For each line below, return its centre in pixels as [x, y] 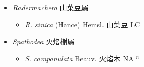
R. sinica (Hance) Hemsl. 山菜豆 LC [82, 24]
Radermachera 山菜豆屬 [50, 7]
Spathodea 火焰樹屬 [44, 41]
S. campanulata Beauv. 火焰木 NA [79, 58]
